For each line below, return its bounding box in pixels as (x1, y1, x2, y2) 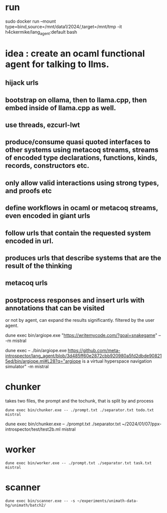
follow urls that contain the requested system (5, 229, 151, 237)
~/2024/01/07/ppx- (121, 421, 162, 427)
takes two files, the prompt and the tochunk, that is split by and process (5, 398, 154, 404)
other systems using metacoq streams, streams (5, 146, 158, 154)
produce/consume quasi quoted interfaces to (5, 138, 151, 146)
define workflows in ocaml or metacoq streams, (5, 204, 158, 212)
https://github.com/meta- (67, 348, 121, 354)
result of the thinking (5, 262, 72, 270)
